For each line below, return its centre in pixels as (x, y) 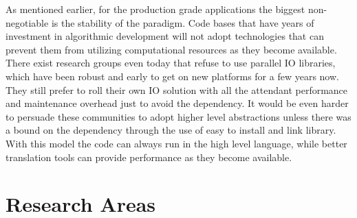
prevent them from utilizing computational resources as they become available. (171, 49)
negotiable (27, 22)
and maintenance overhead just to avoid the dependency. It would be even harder (177, 103)
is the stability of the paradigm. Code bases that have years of (183, 22)
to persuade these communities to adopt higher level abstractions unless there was (178, 116)
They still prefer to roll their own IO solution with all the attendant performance (177, 89)
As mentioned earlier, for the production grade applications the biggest (155, 9)
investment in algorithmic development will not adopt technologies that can (165, 36)
